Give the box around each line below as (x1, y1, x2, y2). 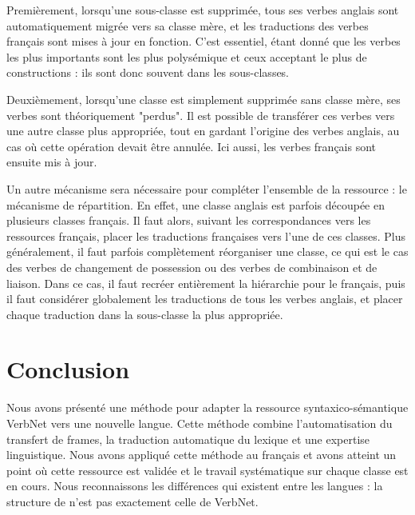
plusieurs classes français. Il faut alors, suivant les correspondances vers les (6, 212, 371, 229)
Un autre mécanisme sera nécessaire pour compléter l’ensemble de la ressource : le (6, 180, 407, 197)
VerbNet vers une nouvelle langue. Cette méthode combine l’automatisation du (6, 415, 393, 431)
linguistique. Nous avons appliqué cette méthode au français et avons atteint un (6, 446, 397, 463)
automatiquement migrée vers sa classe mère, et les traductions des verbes (6, 17, 369, 34)
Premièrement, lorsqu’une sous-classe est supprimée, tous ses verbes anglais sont (6, 2, 399, 18)
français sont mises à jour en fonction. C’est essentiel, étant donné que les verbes (6, 33, 401, 50)
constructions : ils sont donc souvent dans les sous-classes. (6, 64, 290, 81)
